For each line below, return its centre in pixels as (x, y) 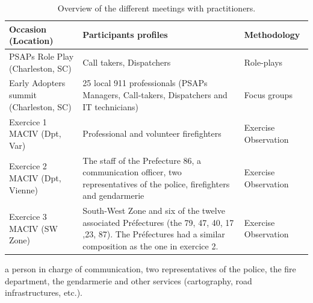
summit (23, 95)
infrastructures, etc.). (44, 292)
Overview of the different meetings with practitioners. (156, 8)
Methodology (272, 35)
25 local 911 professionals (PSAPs (145, 83)
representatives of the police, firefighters (156, 183)
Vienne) (23, 189)
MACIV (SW (33, 228)
